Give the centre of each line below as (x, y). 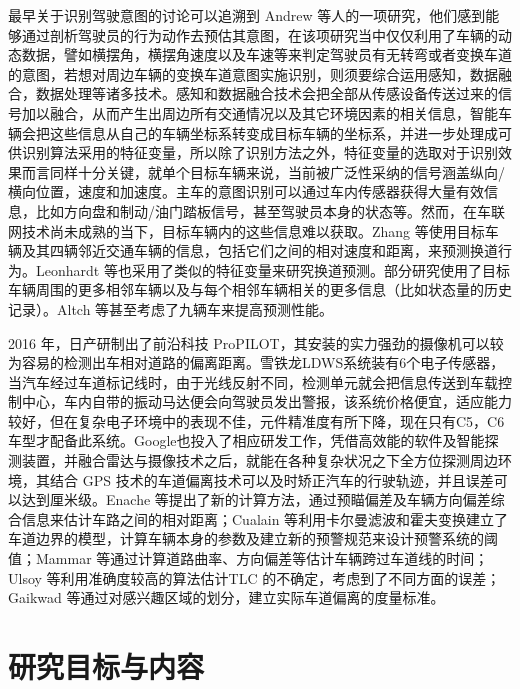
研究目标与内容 (106, 666)
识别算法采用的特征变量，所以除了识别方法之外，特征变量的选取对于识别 (259, 152)
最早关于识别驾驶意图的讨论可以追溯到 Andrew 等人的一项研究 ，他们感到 (247, 15)
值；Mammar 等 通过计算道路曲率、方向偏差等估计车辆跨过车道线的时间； (248, 558)
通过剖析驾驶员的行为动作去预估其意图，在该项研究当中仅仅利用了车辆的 (259, 34)
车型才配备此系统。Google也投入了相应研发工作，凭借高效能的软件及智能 (246, 440)
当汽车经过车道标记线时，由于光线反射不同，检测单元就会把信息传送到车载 (253, 381)
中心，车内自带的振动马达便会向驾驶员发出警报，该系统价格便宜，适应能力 (266, 401)
